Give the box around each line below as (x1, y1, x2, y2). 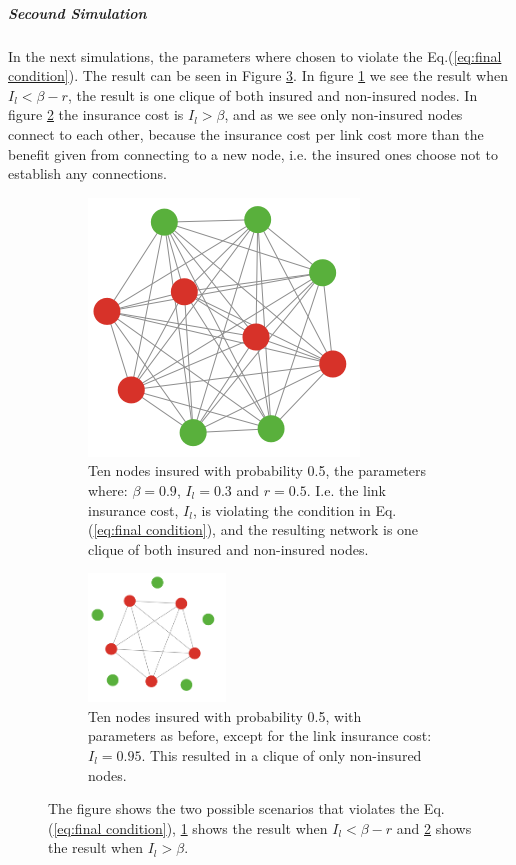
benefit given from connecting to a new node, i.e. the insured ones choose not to (8, 143, 498, 164)
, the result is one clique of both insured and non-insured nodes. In (67, 84, 478, 105)
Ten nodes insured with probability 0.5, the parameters (88, 460, 426, 481)
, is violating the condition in (192, 499, 371, 520)
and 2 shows (396, 817, 472, 838)
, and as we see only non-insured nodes (224, 104, 463, 125)
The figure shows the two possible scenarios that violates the (48, 798, 420, 819)
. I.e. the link (306, 479, 387, 500)
